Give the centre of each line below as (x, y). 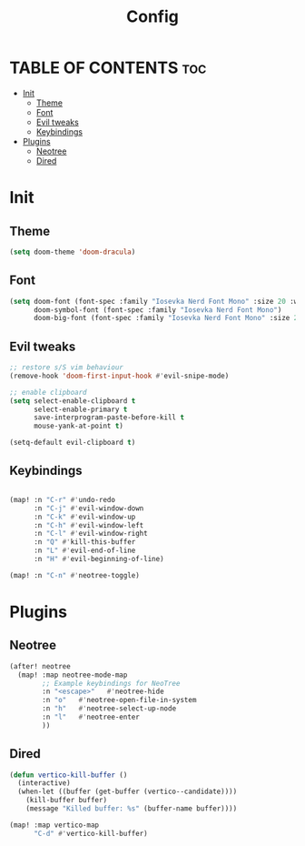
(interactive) (44, 783)
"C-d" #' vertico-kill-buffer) (90, 833)
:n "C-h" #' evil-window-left (89, 525)
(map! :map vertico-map (54, 825)
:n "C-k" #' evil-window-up (84, 517)
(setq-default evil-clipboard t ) (73, 443)
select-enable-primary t (80, 409)
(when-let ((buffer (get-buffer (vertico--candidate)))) (128, 792)
